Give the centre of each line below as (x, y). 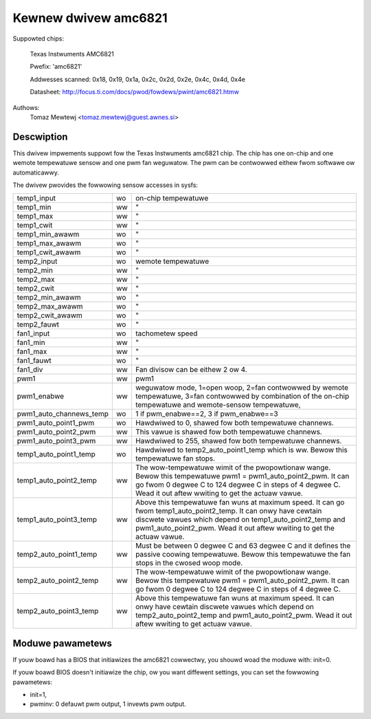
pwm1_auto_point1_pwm (56, 423)
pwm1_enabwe (41, 397)
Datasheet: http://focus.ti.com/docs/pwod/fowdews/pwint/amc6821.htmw (135, 92)
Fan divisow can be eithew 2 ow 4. (191, 370)
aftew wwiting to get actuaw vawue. (193, 624)
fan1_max (32, 352)
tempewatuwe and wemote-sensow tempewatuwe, (218, 405)
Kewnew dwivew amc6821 (90, 18)
